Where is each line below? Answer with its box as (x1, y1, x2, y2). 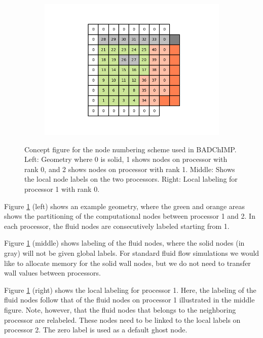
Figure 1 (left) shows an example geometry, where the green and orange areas (4, 200, 245, 211)
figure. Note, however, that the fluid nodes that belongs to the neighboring (4, 304, 236, 315)
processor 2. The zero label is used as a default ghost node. (4, 324, 187, 335)
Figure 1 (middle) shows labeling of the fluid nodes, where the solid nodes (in (4, 238, 245, 248)
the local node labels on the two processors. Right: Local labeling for (24, 174, 238, 184)
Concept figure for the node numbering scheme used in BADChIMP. (24, 144, 237, 154)
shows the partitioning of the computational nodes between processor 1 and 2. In (4, 211, 255, 221)
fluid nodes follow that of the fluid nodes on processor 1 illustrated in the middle (4, 294, 255, 305)
